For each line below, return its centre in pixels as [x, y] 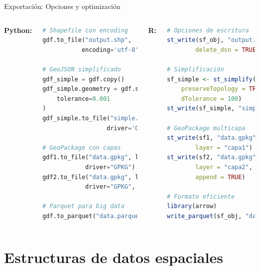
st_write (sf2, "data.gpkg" [212, 157]
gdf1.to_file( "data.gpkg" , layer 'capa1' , [114, 157]
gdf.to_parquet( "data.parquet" [94, 216]
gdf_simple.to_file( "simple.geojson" [105, 118]
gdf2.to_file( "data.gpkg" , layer [98, 177]
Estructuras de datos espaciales [114, 257]
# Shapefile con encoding [85, 30]
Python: [18, 30]
